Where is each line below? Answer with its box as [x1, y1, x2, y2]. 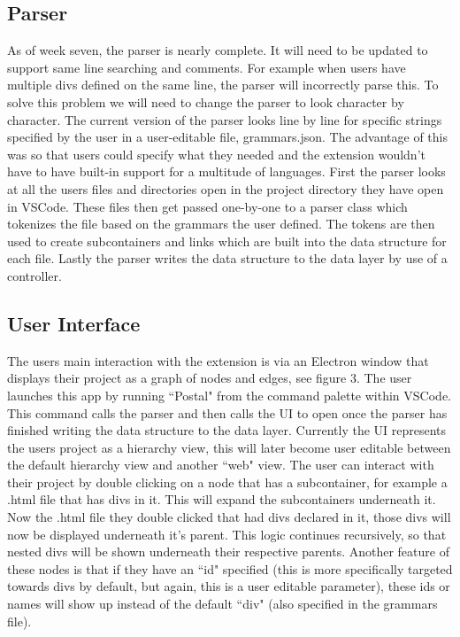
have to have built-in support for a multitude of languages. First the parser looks [7, 162, 446, 181]
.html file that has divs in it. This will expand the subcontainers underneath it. [7, 490, 436, 509]
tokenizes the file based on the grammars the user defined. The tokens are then [7, 214, 435, 233]
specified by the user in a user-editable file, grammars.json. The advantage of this [7, 128, 448, 146]
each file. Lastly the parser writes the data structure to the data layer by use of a [7, 249, 448, 268]
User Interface [7, 309, 141, 337]
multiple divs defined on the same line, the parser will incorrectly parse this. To [7, 75, 439, 94]
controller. [7, 266, 62, 284]
